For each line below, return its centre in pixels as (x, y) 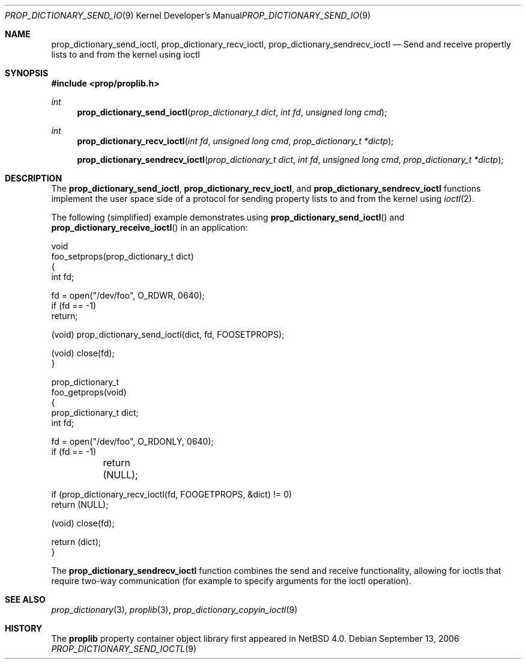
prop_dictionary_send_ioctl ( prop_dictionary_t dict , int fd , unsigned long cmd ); (232, 112)
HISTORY (24, 628)
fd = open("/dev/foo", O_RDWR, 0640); (128, 295)
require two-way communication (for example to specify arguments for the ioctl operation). (231, 581)
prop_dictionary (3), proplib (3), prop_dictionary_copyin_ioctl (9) (174, 610)
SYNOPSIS (27, 73)
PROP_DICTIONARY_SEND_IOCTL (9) (124, 649)
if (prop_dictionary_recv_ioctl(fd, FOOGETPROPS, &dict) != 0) (172, 494)
